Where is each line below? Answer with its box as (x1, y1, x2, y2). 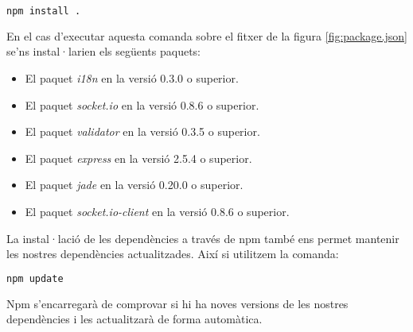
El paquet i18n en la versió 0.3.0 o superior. (25, 70, 239, 87)
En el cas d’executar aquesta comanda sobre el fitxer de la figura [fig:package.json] (6, 27, 407, 44)
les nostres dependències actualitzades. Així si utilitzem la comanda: (6, 245, 339, 262)
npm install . (6, 6, 81, 17)
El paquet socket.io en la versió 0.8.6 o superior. (25, 96, 259, 113)
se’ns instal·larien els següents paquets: (6, 43, 201, 60)
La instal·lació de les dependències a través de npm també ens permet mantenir (6, 230, 399, 246)
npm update (6, 272, 64, 284)
